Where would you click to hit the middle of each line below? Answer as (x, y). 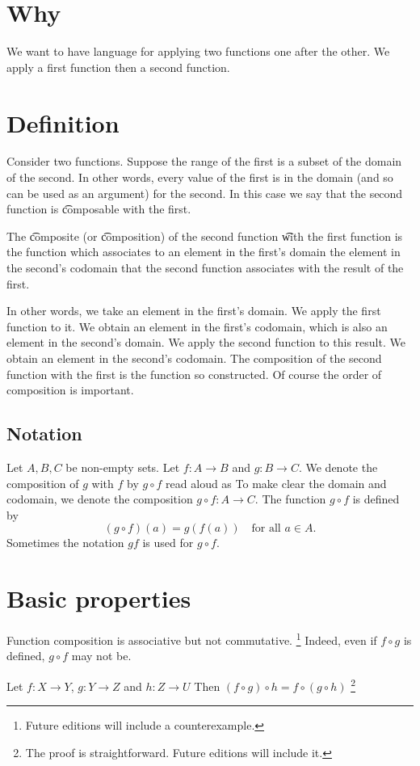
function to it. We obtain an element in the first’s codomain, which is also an (197, 326)
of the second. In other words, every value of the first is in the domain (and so (200, 177)
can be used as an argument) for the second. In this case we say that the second (205, 193)
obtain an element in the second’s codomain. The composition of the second (194, 358)
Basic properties (99, 598)
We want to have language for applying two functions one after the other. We (198, 51)
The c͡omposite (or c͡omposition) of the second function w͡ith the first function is (205, 236)
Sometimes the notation (65, 543)
